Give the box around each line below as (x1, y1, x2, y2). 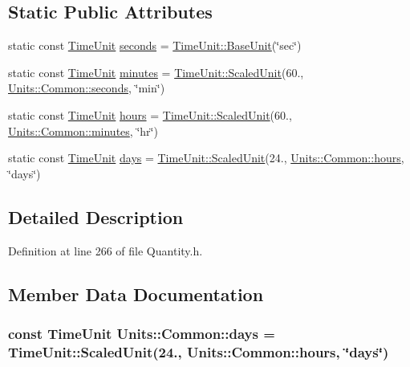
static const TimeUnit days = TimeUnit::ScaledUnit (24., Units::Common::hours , (8, 149, 404, 166)
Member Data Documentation (8, 281, 264, 306)
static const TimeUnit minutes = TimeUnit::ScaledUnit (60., (8, 63, 304, 80)
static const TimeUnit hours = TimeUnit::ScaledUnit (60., (8, 106, 292, 123)
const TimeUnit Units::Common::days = (8, 323, 275, 343)
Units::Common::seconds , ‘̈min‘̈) (8, 80, 165, 96)
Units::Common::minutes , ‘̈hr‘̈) (8, 122, 158, 139)
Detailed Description (8, 204, 184, 229)
